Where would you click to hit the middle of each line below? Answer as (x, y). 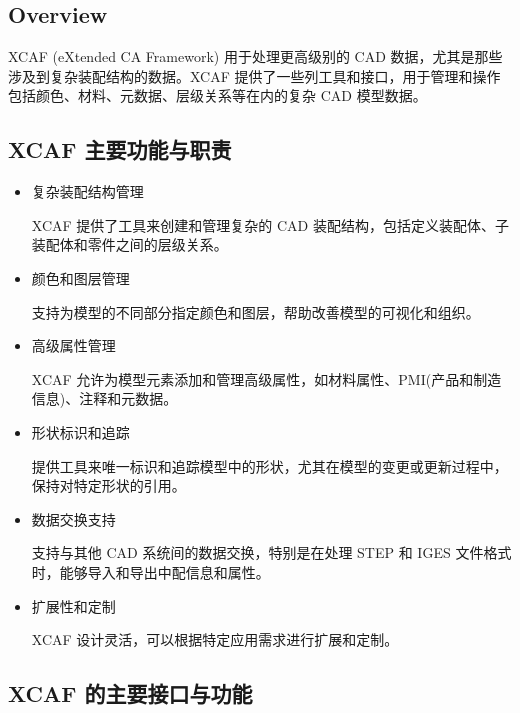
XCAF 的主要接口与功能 (130, 693)
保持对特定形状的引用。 (108, 485)
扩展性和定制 (73, 605)
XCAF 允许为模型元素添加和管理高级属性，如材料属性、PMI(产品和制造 (266, 378)
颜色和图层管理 (80, 277)
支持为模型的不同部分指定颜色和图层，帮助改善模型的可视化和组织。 (255, 311)
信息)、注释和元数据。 (104, 398)
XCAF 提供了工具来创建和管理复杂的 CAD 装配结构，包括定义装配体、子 (270, 224)
